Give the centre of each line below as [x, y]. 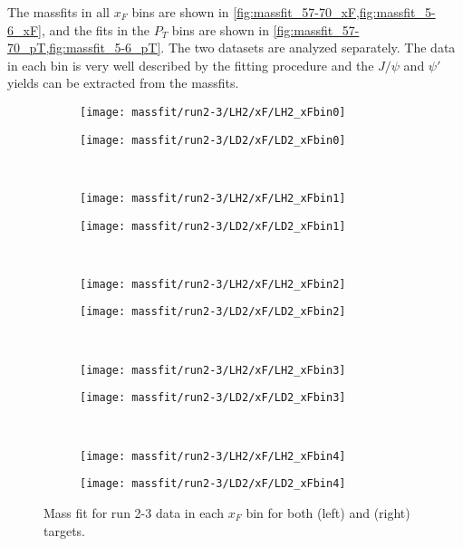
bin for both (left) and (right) [328, 512]
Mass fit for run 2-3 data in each [134, 512]
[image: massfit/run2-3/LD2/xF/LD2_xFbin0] [213, 140]
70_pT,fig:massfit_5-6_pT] [84, 48]
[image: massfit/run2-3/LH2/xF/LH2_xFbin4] [213, 456]
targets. [65, 530]
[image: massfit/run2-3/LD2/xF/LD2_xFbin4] [213, 484]
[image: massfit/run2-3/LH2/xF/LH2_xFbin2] [213, 284]
